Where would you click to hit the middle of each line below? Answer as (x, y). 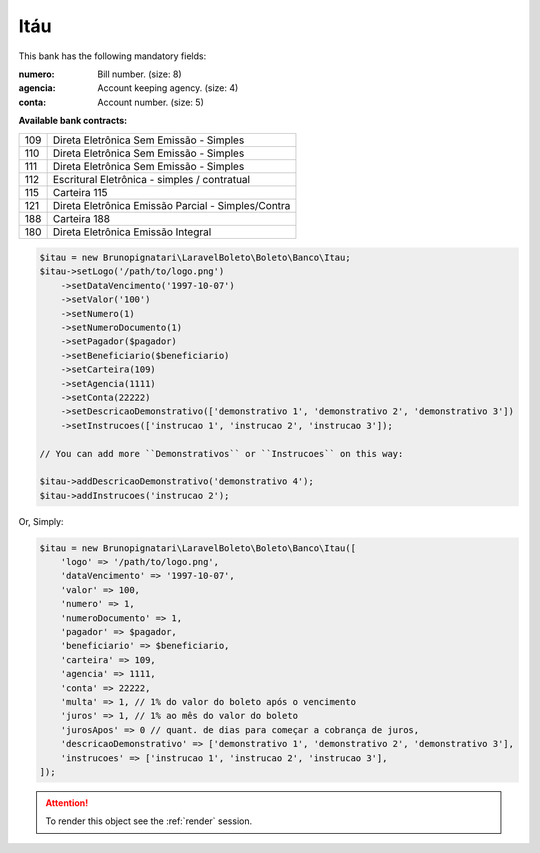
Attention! (67, 802)
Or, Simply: (41, 521)
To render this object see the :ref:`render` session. (149, 821)
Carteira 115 (80, 192)
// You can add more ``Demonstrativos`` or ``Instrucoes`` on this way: (221, 453)
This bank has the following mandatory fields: (112, 56)
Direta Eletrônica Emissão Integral (132, 232)
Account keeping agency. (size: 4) (168, 88)
